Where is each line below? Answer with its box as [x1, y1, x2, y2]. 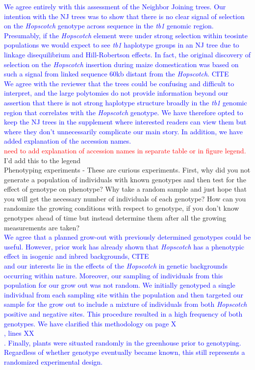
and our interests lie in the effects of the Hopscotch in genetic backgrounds [4, 261, 228, 271]
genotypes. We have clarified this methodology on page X [4, 318, 177, 328]
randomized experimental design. [4, 356, 103, 367]
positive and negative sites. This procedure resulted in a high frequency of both [4, 309, 243, 319]
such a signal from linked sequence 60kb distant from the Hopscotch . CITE [4, 69, 229, 79]
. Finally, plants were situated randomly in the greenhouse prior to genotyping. [4, 337, 241, 347]
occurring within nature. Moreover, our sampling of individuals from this [4, 270, 223, 280]
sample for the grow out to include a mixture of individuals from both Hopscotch [4, 299, 247, 309]
